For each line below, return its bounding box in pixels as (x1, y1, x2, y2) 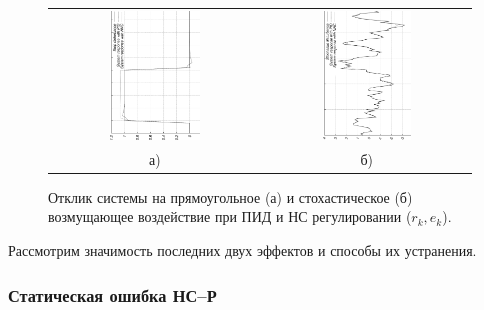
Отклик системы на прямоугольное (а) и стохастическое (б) (48, 186, 413, 207)
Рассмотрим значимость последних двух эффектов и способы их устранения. (8, 240, 477, 261)
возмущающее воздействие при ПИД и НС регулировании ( (48, 206, 412, 227)
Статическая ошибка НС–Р (8, 282, 217, 307)
